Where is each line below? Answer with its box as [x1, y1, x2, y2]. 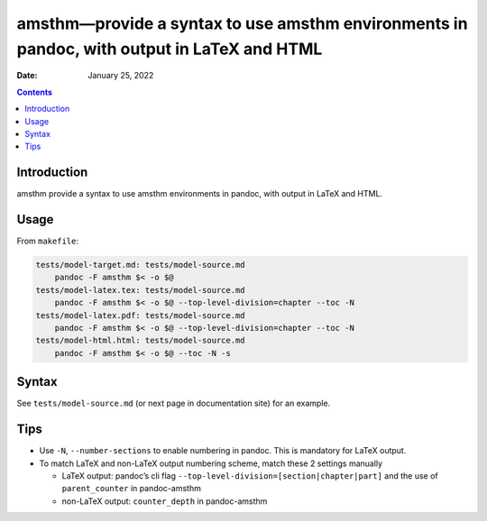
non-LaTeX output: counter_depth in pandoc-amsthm [61, 496, 268, 507]
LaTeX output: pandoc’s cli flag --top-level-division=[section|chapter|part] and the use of [61, 471, 439, 481]
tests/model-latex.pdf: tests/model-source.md [35, 310, 245, 320]
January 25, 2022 [87, 70, 154, 81]
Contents [16, 87, 53, 97]
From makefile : [16, 235, 78, 247]
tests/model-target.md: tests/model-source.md [35, 260, 245, 270]
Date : [16, 70, 38, 81]
